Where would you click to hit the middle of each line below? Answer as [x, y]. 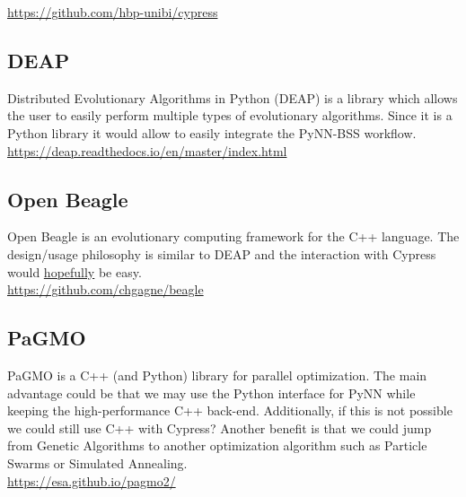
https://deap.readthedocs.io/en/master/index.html [147, 150]
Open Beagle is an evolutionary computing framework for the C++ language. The [233, 236]
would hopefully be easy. [75, 271]
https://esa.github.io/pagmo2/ [92, 480]
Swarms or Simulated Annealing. [97, 462]
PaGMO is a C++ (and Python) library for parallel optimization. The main [217, 375]
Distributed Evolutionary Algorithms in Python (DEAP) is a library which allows [233, 97]
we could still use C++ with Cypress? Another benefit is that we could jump [220, 427]
